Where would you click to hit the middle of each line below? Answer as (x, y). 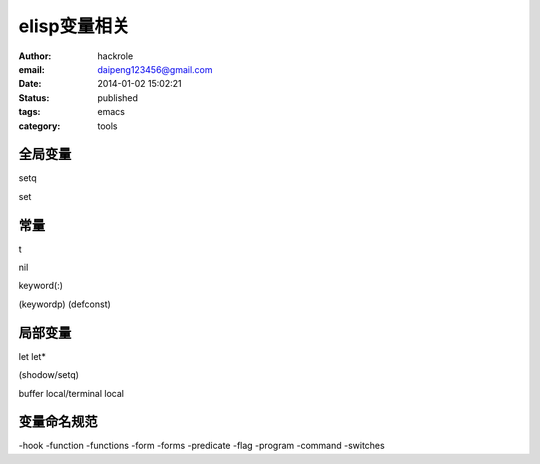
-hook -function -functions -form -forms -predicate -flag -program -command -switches (201, 446)
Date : (30, 84)
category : (39, 126)
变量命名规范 (58, 421)
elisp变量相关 (74, 26)
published (118, 97)
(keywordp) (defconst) (65, 304)
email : (31, 69)
